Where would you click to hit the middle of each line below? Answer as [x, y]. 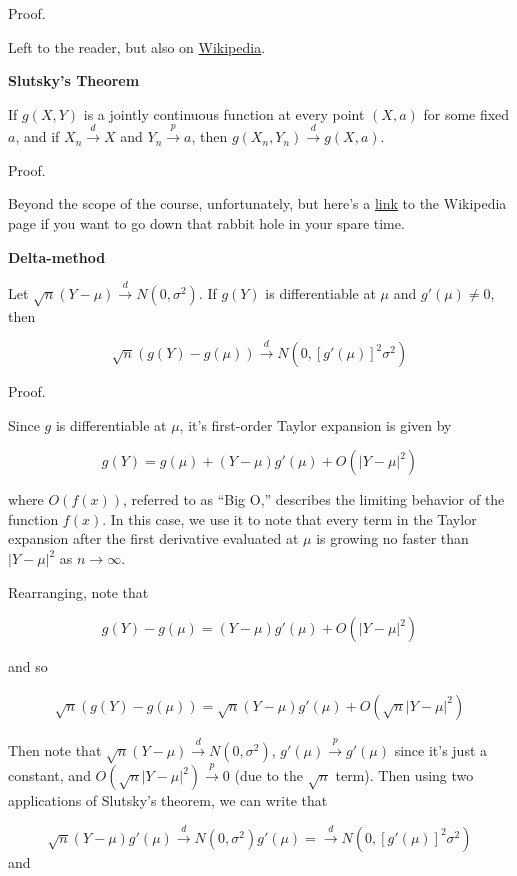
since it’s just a [441, 749]
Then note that [55, 749]
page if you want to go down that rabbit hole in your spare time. [206, 222]
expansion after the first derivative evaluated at [153, 538]
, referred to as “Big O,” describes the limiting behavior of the [314, 499]
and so [28, 666]
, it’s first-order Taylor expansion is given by [315, 424]
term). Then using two [404, 775]
